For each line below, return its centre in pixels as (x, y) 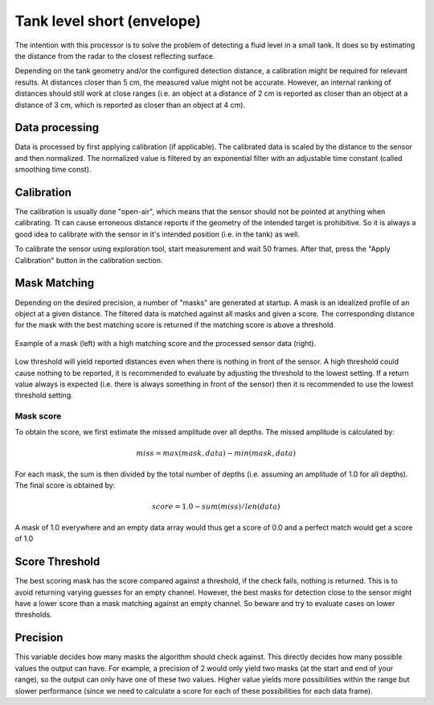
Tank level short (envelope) (108, 21)
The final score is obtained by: (65, 485)
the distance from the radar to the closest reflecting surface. (115, 56)
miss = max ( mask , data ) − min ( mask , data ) (216, 453)
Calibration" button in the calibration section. (89, 260)
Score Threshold (57, 562)
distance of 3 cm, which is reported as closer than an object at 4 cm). (130, 105)
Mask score (38, 416)
